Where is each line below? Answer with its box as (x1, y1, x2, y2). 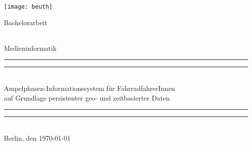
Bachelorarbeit (4, 17, 47, 27)
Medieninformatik (4, 43, 57, 53)
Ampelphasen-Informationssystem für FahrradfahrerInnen (4, 83, 175, 93)
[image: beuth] (4, 3, 53, 10)
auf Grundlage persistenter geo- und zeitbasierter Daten (4, 92, 170, 102)
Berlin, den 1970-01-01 (4, 132, 71, 143)
